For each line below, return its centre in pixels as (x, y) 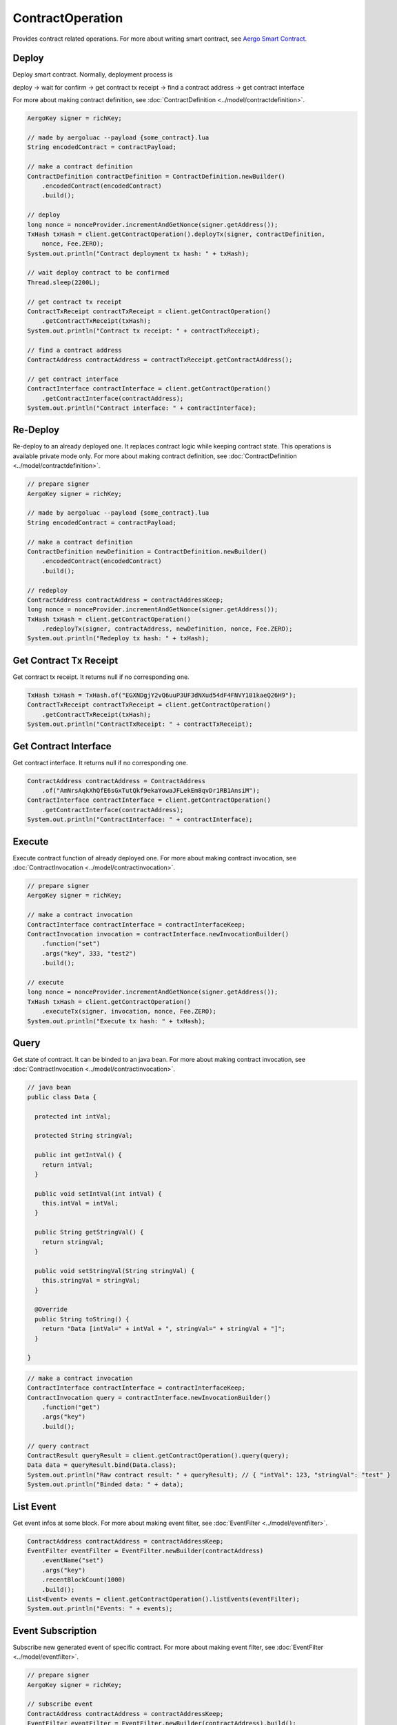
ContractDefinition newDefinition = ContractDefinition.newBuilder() (147, 551)
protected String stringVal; (84, 1136)
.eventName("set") (73, 1560)
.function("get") (71, 1407)
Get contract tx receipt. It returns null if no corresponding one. (101, 677)
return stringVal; (73, 1242)
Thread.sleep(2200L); (64, 282)
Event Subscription (55, 1631)
